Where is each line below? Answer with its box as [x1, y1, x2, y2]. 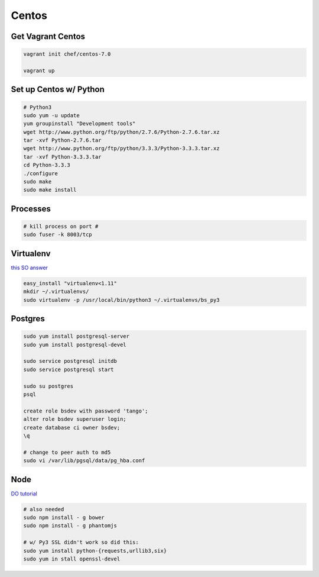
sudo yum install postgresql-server [23, 333, 130, 340]
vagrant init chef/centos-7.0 [23, 51, 111, 57]
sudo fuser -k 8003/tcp [23, 231, 93, 238]
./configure [23, 170, 58, 177]
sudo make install [23, 186, 77, 194]
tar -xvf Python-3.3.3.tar [23, 153, 102, 160]
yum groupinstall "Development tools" [23, 120, 136, 127]
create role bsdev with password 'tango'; [23, 407, 148, 414]
